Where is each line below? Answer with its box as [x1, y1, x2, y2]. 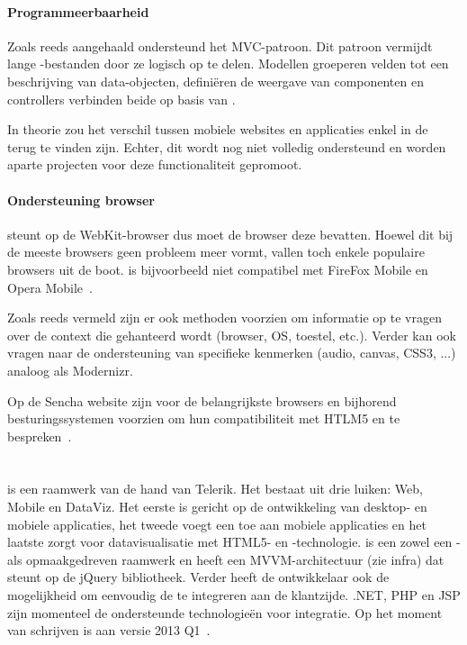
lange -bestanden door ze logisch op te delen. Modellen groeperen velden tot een [7, 54, 449, 73]
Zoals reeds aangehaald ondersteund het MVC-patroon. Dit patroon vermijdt [7, 36, 433, 55]
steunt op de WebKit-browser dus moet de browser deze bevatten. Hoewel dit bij [7, 224, 454, 243]
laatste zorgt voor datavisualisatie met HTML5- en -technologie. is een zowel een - [7, 532, 461, 551]
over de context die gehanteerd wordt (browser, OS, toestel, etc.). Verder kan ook [7, 325, 456, 344]
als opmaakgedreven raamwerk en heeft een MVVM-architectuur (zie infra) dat [7, 550, 445, 568]
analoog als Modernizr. [7, 360, 133, 379]
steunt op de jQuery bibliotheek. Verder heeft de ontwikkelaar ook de [7, 568, 390, 586]
